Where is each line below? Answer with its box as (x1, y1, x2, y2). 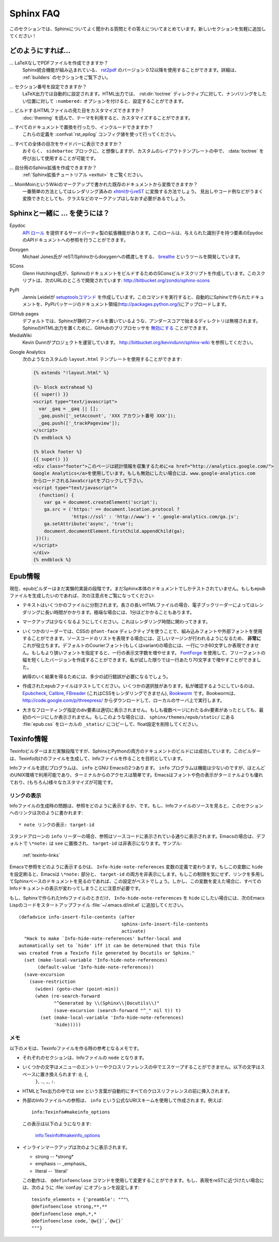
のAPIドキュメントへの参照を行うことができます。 (22, 237, 128, 243)
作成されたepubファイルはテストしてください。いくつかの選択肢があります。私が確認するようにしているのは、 (22, 683, 257, 689)
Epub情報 (9, 572, 41, 580)
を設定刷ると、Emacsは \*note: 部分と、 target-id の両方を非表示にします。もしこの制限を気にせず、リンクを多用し (9, 871, 265, 877)
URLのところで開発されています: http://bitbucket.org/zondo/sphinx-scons (53, 278, 210, 284)
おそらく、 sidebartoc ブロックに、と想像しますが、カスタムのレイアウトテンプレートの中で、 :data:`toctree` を (22, 148, 264, 154)
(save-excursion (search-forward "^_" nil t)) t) (53, 1008, 181, 1013)
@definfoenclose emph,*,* (31, 1211, 97, 1217)
